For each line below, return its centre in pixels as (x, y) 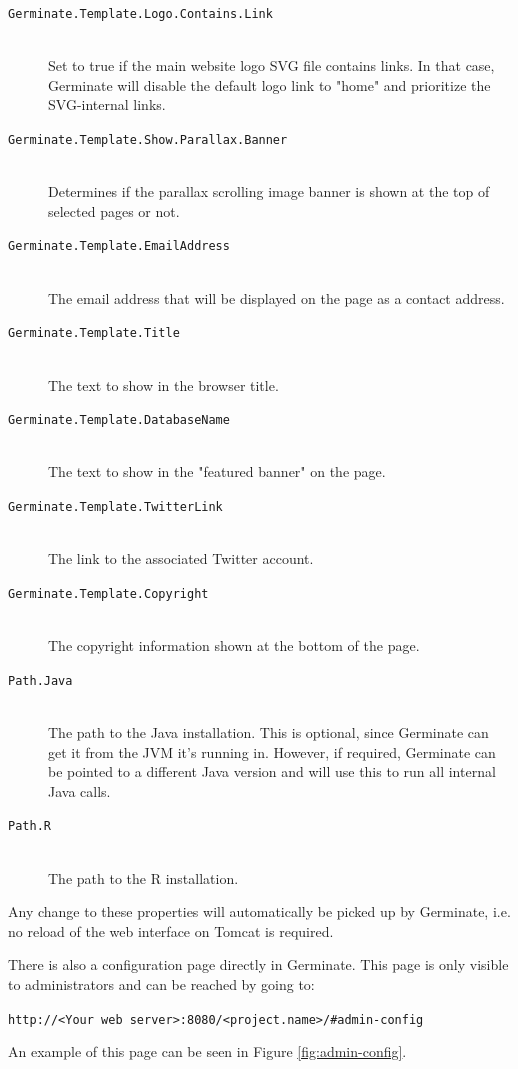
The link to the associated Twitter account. (181, 558)
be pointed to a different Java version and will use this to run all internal (272, 771)
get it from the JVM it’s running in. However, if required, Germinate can (272, 751)
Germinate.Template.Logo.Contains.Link (140, 14)
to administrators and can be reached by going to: (161, 983)
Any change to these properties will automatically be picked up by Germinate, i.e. (259, 911)
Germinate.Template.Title (94, 333)
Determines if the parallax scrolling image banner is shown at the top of (269, 191)
